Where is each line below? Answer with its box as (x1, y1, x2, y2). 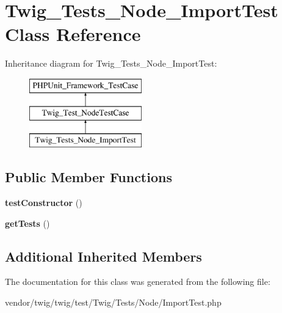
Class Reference (5, 21, 141, 46)
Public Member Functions (5, 168, 172, 186)
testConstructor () (5, 196, 82, 209)
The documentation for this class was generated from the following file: (5, 275, 270, 288)
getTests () (5, 216, 50, 229)
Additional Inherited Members (5, 246, 202, 265)
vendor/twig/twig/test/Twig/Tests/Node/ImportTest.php (5, 296, 222, 309)
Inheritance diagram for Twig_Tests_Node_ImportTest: (5, 57, 217, 70)
